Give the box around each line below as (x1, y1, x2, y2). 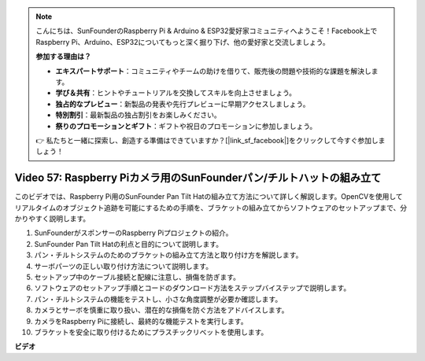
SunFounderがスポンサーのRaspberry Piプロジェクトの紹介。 (34, 228, 233, 238)
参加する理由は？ (35, 52, 91, 61)
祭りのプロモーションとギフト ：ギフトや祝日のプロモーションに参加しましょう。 (55, 121, 317, 131)
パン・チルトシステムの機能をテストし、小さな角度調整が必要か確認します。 (34, 294, 283, 304)
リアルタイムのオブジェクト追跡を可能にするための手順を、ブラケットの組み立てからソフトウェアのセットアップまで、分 (14, 203, 408, 212)
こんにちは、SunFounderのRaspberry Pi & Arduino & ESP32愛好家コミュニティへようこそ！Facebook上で (35, 26, 378, 35)
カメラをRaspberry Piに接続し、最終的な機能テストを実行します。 (34, 316, 248, 326)
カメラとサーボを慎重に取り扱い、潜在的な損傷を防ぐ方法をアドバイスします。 (34, 305, 289, 315)
